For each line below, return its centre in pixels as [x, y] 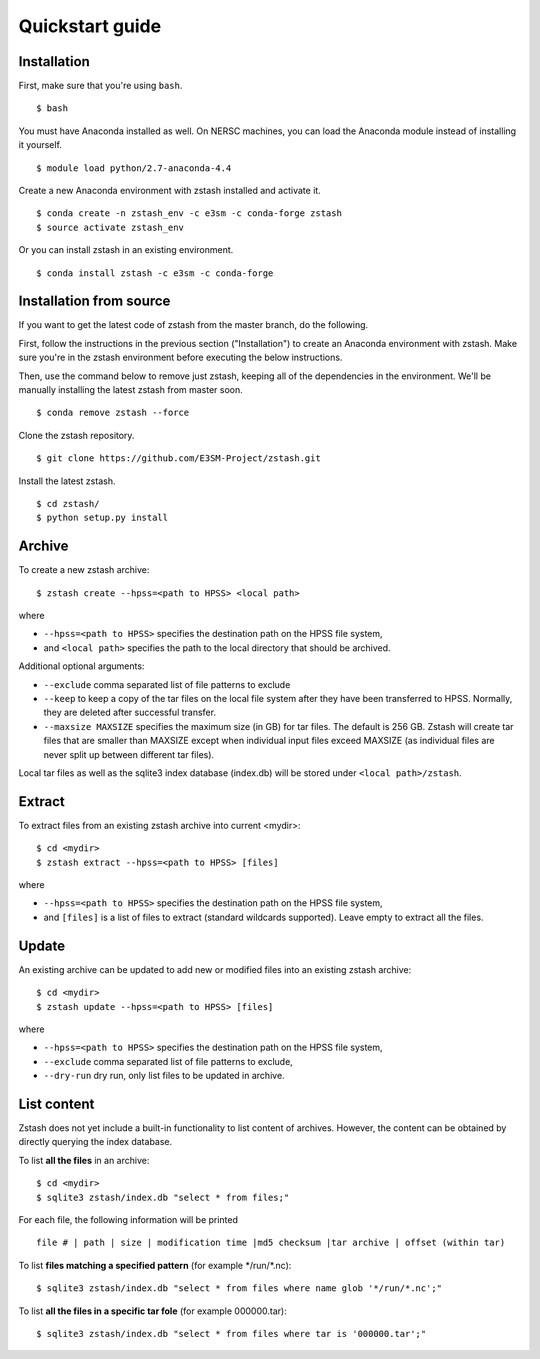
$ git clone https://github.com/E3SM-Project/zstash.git [179, 458]
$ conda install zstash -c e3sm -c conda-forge [155, 273]
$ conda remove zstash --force [113, 413]
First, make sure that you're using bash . [100, 86]
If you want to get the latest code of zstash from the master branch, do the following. [193, 325]
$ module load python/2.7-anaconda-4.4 [134, 168]
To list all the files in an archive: [84, 1160]
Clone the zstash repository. [76, 435]
